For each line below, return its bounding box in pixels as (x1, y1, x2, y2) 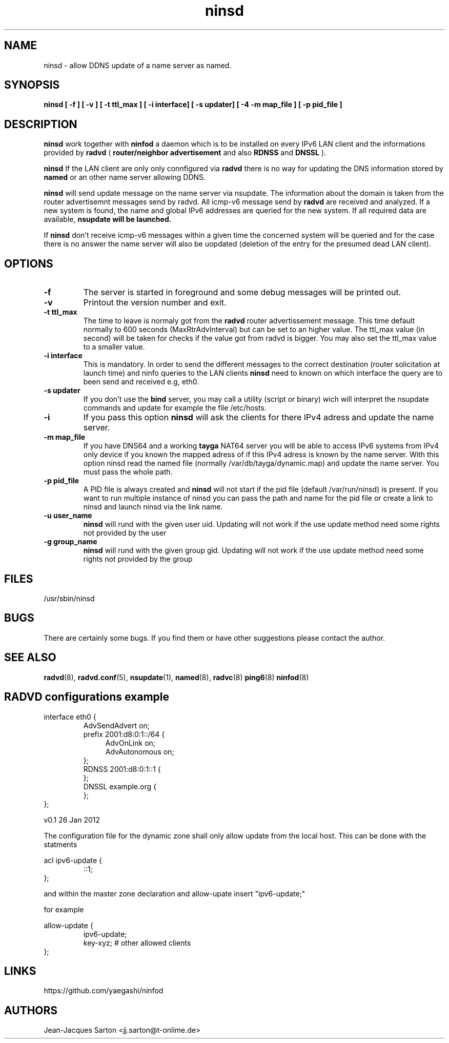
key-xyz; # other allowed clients (83, 938, 191, 947)
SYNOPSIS (4, 78, 60, 92)
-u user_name (44, 511, 92, 520)
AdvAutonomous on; (105, 747, 174, 756)
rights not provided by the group (83, 555, 193, 564)
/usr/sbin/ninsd (44, 594, 95, 603)
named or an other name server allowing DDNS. (44, 173, 206, 182)
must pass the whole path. (83, 467, 173, 477)
